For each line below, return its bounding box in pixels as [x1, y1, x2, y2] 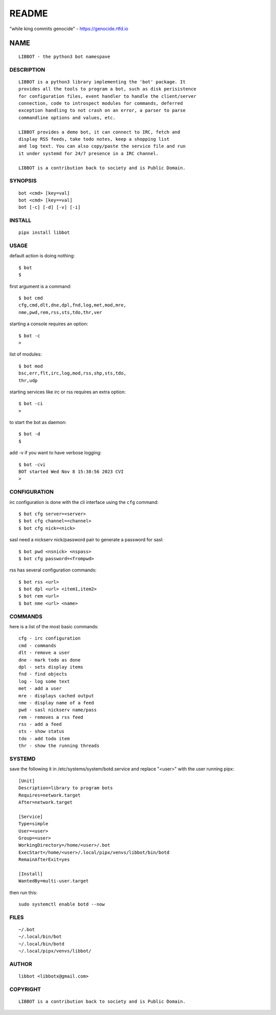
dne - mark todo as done [18, 657, 81, 663]
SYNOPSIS [9, 177, 37, 184]
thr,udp [18, 378, 38, 383]
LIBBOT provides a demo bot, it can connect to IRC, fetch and [18, 129, 180, 135]
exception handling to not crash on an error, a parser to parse [18, 107, 186, 114]
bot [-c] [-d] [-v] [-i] [18, 205, 81, 210]
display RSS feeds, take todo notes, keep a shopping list [18, 136, 170, 142]
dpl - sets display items [18, 664, 84, 670]
